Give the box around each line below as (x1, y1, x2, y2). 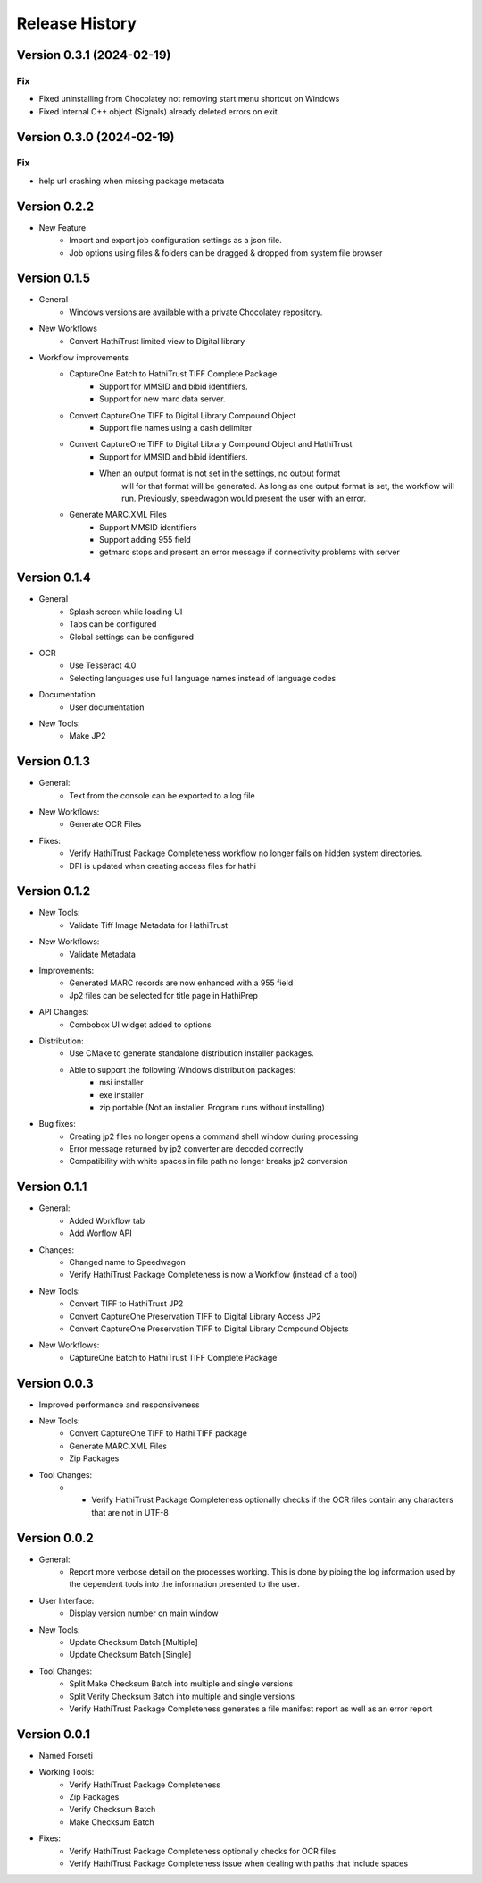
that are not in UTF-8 (91, 1507, 169, 1517)
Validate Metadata (69, 949, 136, 959)
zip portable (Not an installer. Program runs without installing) (99, 1102, 326, 1112)
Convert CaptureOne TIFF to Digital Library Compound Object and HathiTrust (69, 439, 353, 450)
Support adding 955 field (99, 535, 191, 545)
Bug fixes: (38, 1119, 76, 1129)
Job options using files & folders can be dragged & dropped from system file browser (69, 247, 383, 258)
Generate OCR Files (69, 819, 142, 830)
